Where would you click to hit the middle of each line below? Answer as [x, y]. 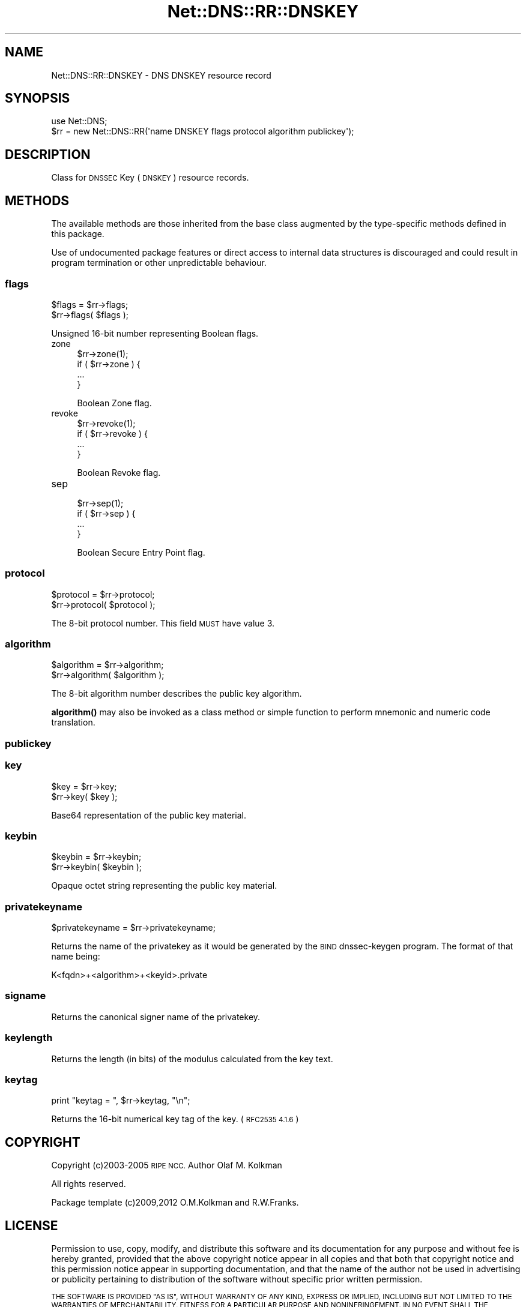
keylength [29, 1038]
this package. [78, 234]
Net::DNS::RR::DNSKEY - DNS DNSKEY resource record [161, 75]
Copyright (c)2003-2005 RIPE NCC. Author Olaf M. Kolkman [167, 1165]
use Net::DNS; [79, 121]
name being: [76, 956]
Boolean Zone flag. [114, 403]
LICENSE [32, 1225]
